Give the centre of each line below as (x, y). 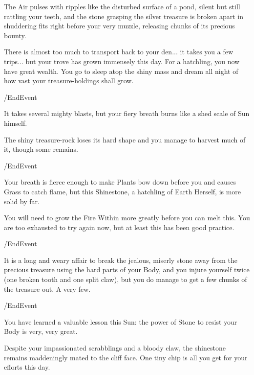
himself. (16, 123)
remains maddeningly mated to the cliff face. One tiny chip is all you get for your (126, 357)
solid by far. (22, 201)
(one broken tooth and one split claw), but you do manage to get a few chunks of (126, 279)
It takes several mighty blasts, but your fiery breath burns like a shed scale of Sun (127, 113)
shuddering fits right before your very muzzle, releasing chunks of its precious (119, 26)
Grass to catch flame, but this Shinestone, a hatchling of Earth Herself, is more (123, 191)
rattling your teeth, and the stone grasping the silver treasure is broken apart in (124, 16)
